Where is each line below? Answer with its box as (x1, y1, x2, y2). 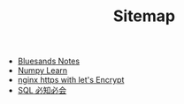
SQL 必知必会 (17, 85, 67, 96)
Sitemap (112, 6, 176, 26)
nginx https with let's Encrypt (17, 75, 125, 85)
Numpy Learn (17, 65, 68, 76)
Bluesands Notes (17, 56, 80, 67)
